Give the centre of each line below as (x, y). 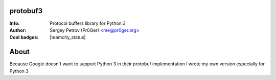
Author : (18, 30)
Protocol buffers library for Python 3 (88, 23)
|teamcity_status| (68, 37)
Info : (15, 23)
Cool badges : (24, 37)
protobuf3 (26, 11)
